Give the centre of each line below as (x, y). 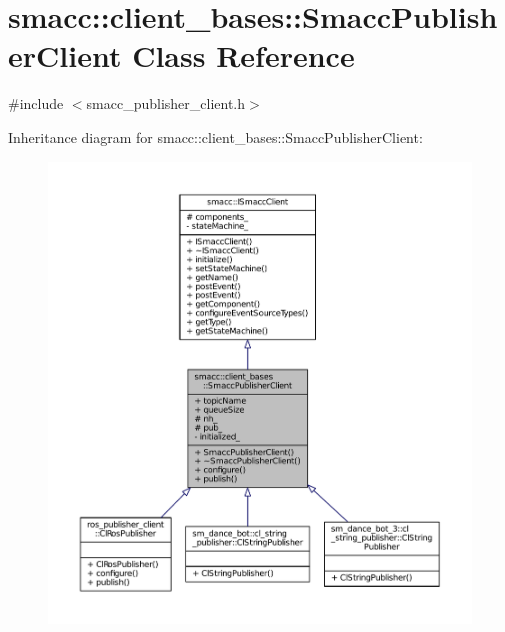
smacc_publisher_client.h (166, 103)
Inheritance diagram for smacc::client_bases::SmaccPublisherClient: (215, 136)
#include (36, 103)
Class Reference (243, 55)
